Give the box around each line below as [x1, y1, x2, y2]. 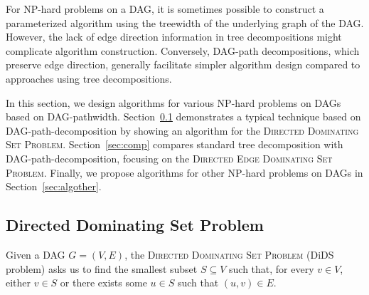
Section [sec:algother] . [6, 179, 102, 194]
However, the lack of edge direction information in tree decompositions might [6, 29, 342, 44]
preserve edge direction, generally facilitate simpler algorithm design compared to [6, 57, 360, 72]
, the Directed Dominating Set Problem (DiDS [124, 247, 334, 262]
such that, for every [229, 261, 314, 276]
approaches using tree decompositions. [6, 71, 172, 86]
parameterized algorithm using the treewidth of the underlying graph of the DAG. [6, 15, 364, 30]
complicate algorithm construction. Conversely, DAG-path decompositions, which [6, 43, 360, 58]
